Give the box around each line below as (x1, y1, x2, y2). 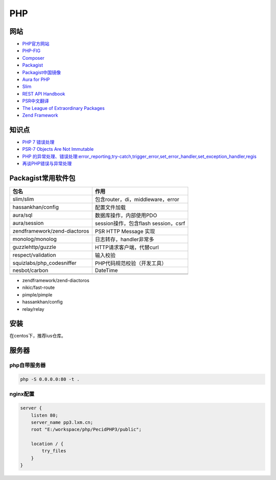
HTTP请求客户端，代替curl (95, 243, 159, 250)
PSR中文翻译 (22, 98, 49, 104)
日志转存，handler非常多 (95, 236, 154, 243)
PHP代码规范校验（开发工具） (95, 260, 167, 267)
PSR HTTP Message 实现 (95, 227, 155, 235)
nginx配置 (9, 391, 35, 398)
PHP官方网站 (22, 41, 50, 47)
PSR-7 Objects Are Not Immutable (22, 146, 94, 152)
